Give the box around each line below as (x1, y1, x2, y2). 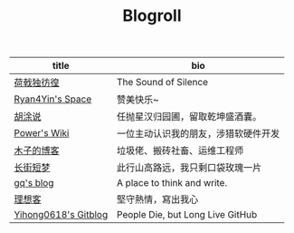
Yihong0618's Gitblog (14, 209, 109, 221)
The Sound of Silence (116, 76, 209, 89)
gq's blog (14, 177, 54, 189)
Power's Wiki (14, 127, 70, 140)
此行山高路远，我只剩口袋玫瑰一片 (116, 161, 262, 174)
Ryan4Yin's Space (14, 92, 92, 105)
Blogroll (121, 5, 183, 26)
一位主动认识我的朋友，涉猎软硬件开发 (116, 128, 280, 141)
